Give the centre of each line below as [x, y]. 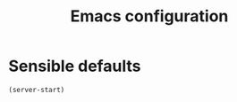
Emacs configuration [149, 16]
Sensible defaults [75, 66]
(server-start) [37, 90]
